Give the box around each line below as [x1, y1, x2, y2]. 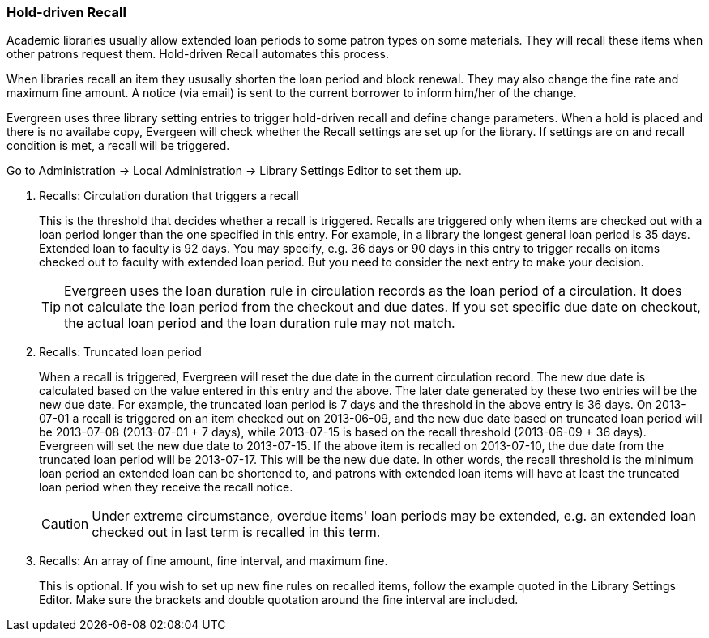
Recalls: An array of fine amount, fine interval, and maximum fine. [39, 554, 388, 568]
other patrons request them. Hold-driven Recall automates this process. [6, 47, 389, 62]
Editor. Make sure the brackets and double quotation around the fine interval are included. [39, 593, 519, 607]
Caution [41, 516, 89, 533]
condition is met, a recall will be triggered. [6, 138, 230, 153]
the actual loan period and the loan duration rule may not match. [64, 315, 455, 332]
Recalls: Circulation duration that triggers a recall [39, 189, 299, 203]
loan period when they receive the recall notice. [39, 480, 293, 495]
